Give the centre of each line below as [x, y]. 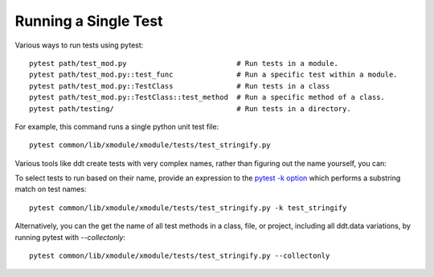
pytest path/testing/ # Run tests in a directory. [190, 108]
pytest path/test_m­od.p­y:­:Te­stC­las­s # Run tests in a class [180, 86]
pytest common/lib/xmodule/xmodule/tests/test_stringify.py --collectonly [180, 256]
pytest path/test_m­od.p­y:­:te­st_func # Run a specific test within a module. [213, 75]
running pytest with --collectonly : [70, 237]
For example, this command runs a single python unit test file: [117, 126]
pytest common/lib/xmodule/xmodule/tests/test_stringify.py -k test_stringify [188, 208]
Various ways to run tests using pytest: [79, 45]
